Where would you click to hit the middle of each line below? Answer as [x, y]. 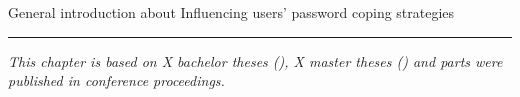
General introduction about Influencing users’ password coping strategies [231, 12]
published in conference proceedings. [116, 80]
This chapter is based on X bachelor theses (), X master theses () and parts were [255, 60]
